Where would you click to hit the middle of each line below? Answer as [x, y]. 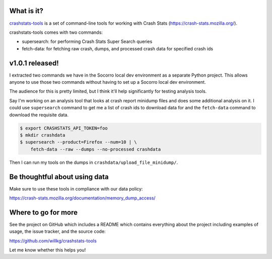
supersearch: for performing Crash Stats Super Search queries [87, 42]
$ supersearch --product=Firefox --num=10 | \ [78, 142]
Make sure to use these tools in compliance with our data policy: [76, 188]
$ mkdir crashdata [43, 135]
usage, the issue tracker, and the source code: [57, 231]
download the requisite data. [39, 115]
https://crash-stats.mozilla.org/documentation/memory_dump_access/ [82, 198]
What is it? [26, 11]
